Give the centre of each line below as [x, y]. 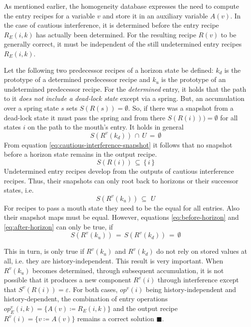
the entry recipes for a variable [50, 15]
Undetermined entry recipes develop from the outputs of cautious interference [119, 171]
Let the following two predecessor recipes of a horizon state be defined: [109, 70]
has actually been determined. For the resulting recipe [116, 34]
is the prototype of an [193, 79]
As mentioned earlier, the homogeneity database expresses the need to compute [122, 6]
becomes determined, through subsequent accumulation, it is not [128, 270]
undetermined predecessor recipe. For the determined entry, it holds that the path [125, 89]
